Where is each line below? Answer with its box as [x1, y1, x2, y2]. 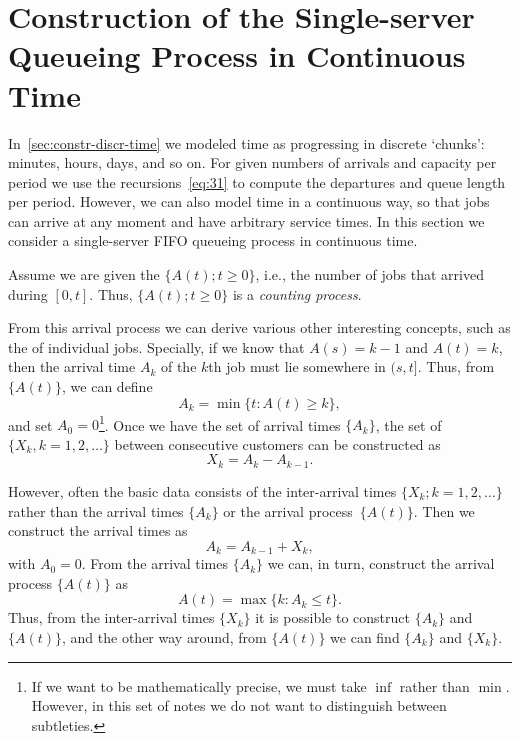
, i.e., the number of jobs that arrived [255, 264, 484, 285]
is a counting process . [232, 283, 362, 304]
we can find [330, 626, 400, 647]
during [8, 283, 48, 304]
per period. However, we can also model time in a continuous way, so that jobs [8, 191, 490, 212]
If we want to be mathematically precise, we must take [31, 675, 367, 696]
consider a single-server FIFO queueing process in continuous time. [8, 230, 418, 251]
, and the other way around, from [62, 626, 267, 647]
